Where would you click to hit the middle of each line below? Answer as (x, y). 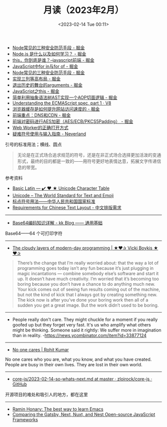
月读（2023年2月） (83, 10)
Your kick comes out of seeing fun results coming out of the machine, (89, 289)
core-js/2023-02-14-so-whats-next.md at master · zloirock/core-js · (82, 379)
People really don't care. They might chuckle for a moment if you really (85, 320)
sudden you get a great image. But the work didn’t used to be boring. (88, 305)
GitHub (20, 384)
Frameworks (25, 420)
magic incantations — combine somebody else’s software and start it (88, 273)
